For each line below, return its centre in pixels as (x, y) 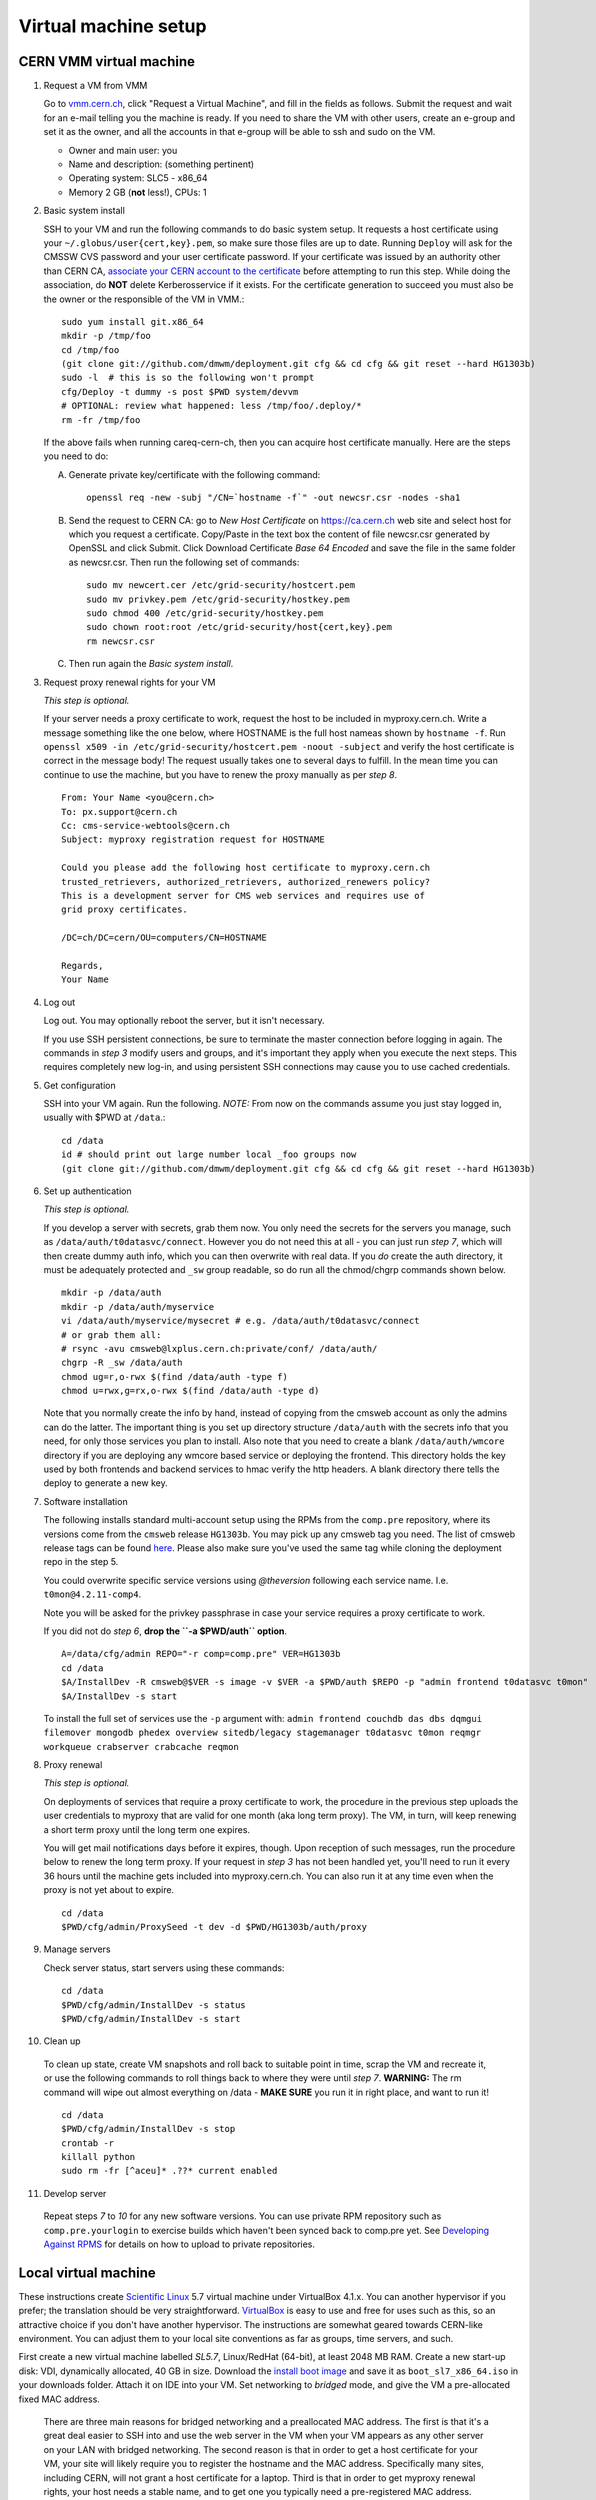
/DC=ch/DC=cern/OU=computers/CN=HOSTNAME (164, 938)
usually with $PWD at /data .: (104, 1117)
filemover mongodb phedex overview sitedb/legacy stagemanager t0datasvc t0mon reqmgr (262, 1733)
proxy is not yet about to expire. (109, 1890)
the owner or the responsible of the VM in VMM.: (144, 299)
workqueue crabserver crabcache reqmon (141, 1746)
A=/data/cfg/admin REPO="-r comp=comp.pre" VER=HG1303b (201, 1654)
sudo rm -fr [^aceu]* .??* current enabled (169, 2171)
